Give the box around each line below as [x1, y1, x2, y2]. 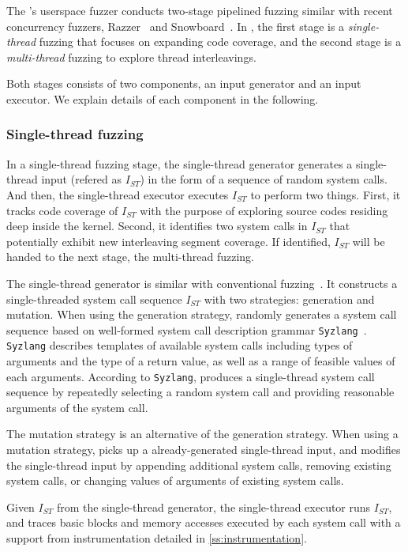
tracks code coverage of [6, 202, 118, 218]
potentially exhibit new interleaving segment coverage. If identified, [6, 233, 331, 249]
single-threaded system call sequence [6, 290, 182, 307]
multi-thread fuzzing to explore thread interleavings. [6, 48, 256, 65]
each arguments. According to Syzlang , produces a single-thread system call [6, 368, 375, 384]
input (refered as [41, 171, 122, 187]
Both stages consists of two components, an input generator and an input [6, 75, 361, 92]
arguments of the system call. [6, 399, 148, 415]
